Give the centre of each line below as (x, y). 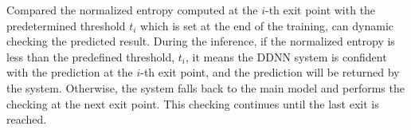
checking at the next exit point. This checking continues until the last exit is (193, 103)
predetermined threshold (66, 25)
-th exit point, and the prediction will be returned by (270, 72)
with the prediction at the (70, 72)
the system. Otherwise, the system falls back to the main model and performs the (205, 87)
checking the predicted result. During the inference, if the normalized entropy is (201, 41)
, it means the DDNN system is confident (286, 56)
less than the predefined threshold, (91, 56)
